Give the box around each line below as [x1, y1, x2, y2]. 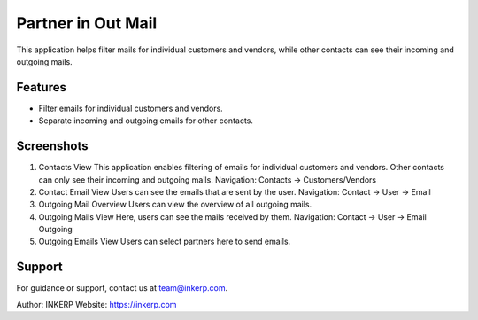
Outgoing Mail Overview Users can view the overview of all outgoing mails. [38, 199, 312, 210]
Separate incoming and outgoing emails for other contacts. [38, 115, 254, 126]
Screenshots [16, 138, 89, 154]
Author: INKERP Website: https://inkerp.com [16, 299, 177, 309]
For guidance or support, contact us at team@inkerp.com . [16, 283, 228, 293]
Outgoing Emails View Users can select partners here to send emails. [38, 236, 291, 247]
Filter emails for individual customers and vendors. [38, 103, 223, 113]
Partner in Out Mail [16, 13, 158, 33]
